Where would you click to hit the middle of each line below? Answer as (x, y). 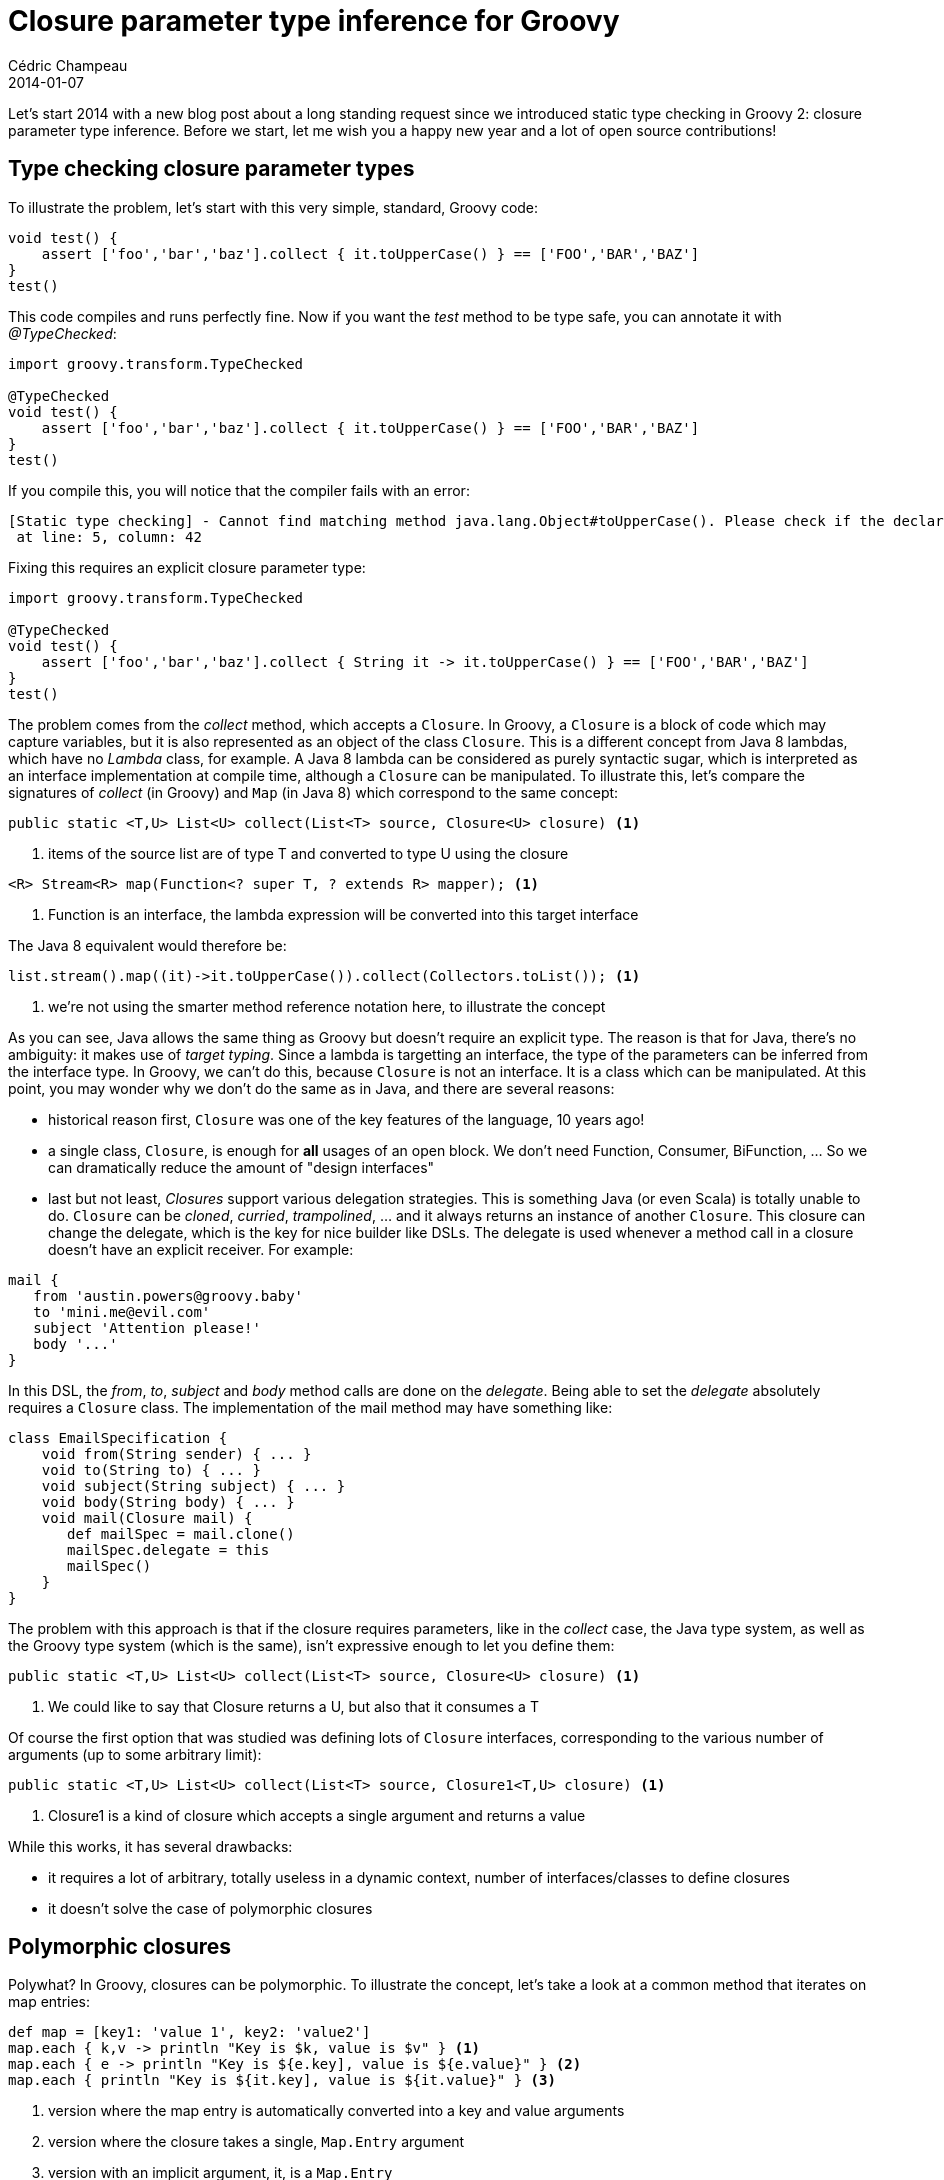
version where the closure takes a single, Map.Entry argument (256, 2142)
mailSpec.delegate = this (168, 1549)
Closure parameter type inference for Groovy (314, 21)
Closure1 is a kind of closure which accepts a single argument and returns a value (317, 1815)
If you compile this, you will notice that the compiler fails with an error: (239, 490)
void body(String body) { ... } (168, 1501)
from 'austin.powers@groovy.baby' (168, 1295)
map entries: (49, 2002)
